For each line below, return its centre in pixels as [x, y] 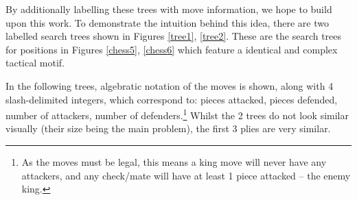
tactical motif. [35, 63]
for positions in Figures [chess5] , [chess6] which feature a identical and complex [172, 49]
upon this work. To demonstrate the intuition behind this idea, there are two [167, 22]
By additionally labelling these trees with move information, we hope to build [169, 9]
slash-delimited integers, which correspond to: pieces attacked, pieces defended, [172, 99]
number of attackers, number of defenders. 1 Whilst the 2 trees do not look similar [177, 114]
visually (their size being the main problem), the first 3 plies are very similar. [168, 128]
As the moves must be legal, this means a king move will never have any [174, 162]
